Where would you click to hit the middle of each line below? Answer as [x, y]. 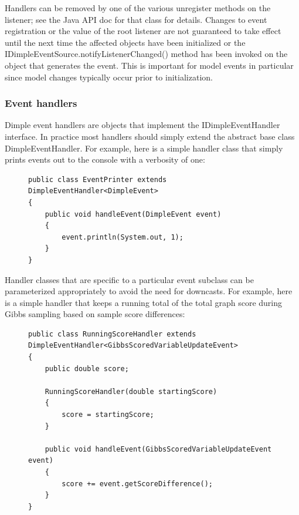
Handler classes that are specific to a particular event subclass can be [129, 279]
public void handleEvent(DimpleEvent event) [133, 214]
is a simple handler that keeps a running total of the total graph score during [144, 302]
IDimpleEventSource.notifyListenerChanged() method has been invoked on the [146, 54]
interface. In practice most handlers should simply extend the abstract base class [150, 136]
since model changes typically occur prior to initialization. [109, 77]
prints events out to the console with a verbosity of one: [105, 159]
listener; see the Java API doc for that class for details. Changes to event [136, 19]
